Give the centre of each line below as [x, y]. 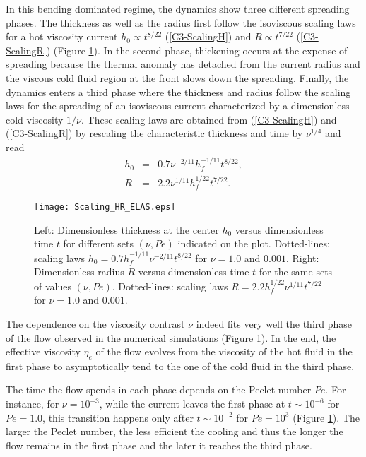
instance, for [33, 404]
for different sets [99, 243]
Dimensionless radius [79, 272]
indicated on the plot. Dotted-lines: [254, 243]
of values [53, 286]
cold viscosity [35, 119]
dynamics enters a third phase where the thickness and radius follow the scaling [178, 91]
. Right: [302, 257]
